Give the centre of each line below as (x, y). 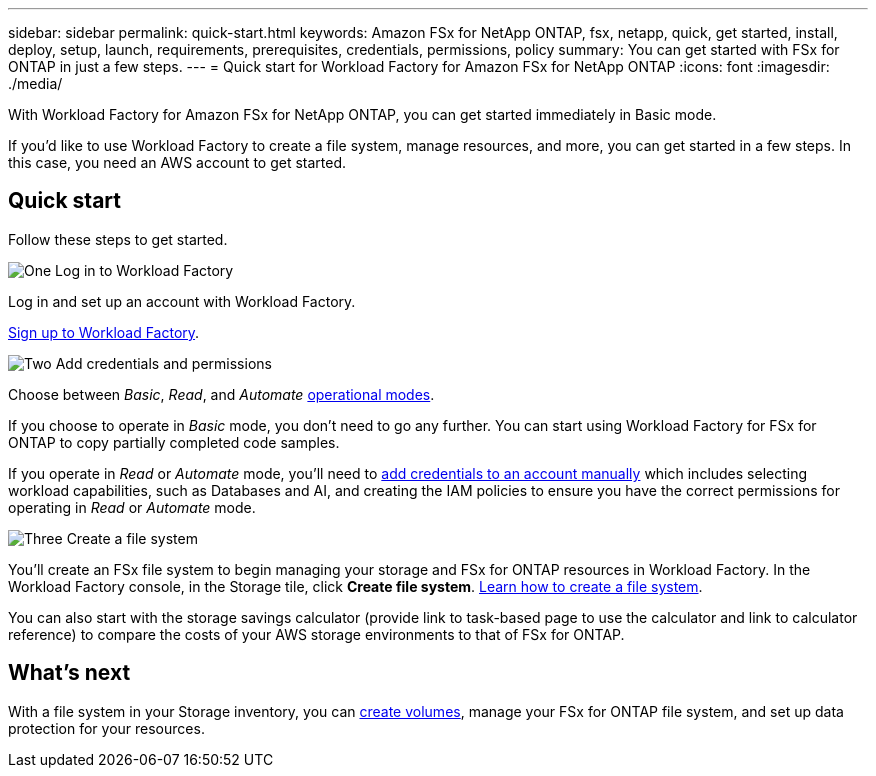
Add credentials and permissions (163, 363)
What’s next (69, 673)
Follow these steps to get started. (118, 239)
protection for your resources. (106, 728)
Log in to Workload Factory (144, 270)
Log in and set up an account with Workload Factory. (182, 301)
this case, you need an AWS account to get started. (177, 162)
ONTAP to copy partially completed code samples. (174, 442)
